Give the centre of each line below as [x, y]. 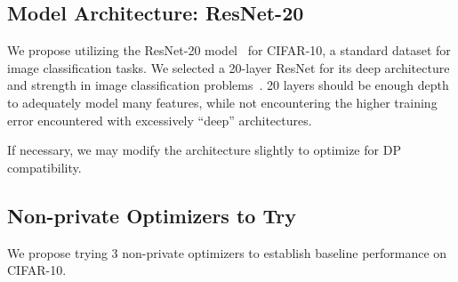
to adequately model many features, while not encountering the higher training [222, 102]
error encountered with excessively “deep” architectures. [160, 120]
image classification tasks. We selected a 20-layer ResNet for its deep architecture [229, 67]
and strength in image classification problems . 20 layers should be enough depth [228, 85]
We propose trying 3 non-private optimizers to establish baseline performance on [227, 252]
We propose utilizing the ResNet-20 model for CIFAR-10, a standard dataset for [229, 50]
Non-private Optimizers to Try [152, 215]
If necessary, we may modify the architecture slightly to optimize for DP [204, 150]
